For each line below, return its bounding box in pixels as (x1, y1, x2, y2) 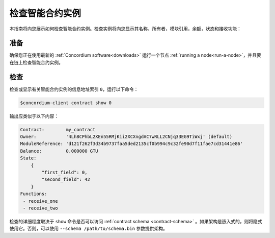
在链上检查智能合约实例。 (9, 59, 63, 65)
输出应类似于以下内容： (9, 113, 59, 119)
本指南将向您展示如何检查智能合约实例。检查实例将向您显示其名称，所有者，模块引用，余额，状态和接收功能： (9, 26, 241, 32)
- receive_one (23, 198, 58, 204)
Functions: (20, 191, 47, 197)
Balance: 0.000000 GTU (20, 148, 99, 154)
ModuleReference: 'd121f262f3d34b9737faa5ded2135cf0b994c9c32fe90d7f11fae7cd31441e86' (20, 141, 243, 147)
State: (20, 155, 37, 161)
